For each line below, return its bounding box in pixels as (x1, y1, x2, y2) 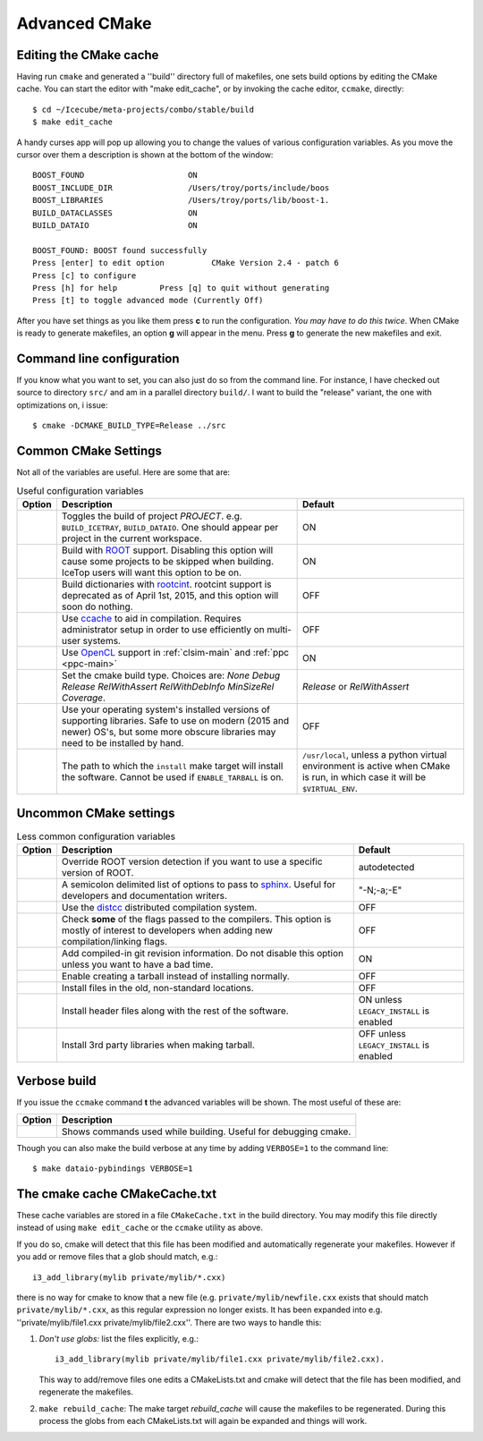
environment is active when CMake (301, 759, 451, 772)
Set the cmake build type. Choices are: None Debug (61, 669, 281, 682)
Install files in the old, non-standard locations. (61, 981, 254, 994)
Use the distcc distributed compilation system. (61, 901, 258, 913)
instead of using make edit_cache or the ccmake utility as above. (16, 1222, 264, 1233)
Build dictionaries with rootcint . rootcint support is (61, 578, 272, 590)
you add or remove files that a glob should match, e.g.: (16, 1251, 218, 1262)
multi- (267, 623, 292, 635)
